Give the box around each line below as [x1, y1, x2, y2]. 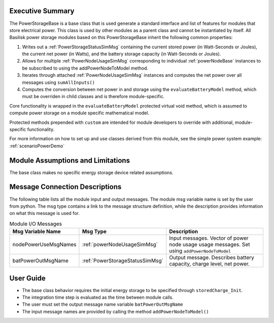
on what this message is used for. [9, 210, 80, 216]
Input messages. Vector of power [169, 235, 249, 242]
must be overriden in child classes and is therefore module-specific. [22, 93, 165, 100]
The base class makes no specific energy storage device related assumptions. [9, 169, 174, 175]
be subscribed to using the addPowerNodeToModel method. [22, 65, 149, 71]
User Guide [9, 274, 46, 282]
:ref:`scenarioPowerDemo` [9, 143, 65, 149]
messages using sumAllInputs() [22, 79, 95, 85]
